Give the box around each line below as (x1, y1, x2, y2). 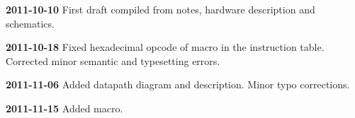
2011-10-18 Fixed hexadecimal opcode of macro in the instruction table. (6, 40, 325, 54)
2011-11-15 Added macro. (6, 100, 123, 115)
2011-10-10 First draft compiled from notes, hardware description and (6, 2, 315, 16)
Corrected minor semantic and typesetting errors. (6, 53, 220, 68)
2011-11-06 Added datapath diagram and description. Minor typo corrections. (6, 77, 350, 92)
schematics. (6, 16, 55, 30)
